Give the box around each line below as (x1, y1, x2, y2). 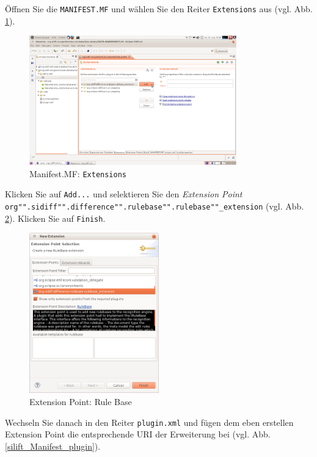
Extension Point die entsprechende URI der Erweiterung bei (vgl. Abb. (5, 428, 271, 441)
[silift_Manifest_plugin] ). (5, 439, 101, 452)
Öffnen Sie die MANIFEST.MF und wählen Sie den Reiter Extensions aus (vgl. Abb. (5, 2, 313, 15)
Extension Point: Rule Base (29, 395, 132, 408)
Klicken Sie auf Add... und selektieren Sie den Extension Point (5, 188, 242, 200)
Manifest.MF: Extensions (29, 167, 126, 180)
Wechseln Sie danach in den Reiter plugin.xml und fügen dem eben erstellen (5, 415, 294, 428)
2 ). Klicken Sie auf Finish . (5, 211, 106, 224)
